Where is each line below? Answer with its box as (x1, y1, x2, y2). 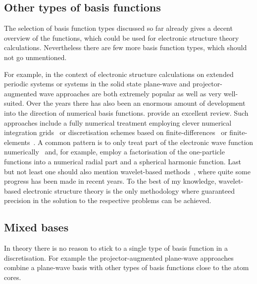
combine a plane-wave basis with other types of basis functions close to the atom (4, 262, 249, 273)
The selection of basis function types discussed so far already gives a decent (4, 23, 233, 33)
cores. (4, 272, 21, 282)
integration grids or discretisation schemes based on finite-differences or (4, 127, 227, 138)
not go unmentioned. (4, 52, 67, 62)
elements (4, 137, 30, 147)
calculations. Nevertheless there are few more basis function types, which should (4, 42, 247, 53)
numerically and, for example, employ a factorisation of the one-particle (4, 146, 225, 157)
